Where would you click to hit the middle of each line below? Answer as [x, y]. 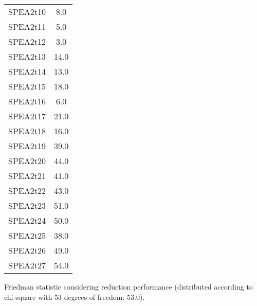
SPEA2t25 [27, 235]
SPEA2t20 [27, 161]
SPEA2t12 [27, 41]
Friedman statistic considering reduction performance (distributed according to [128, 286]
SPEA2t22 [27, 191]
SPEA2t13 [27, 56]
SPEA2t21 [27, 176]
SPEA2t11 [27, 26]
